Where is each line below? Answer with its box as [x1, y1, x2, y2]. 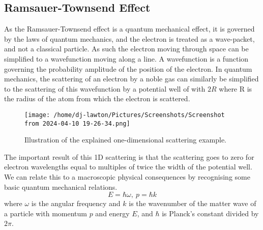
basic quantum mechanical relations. [4, 181, 118, 192]
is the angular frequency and [31, 198, 121, 209]
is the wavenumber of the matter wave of [129, 198, 256, 209]
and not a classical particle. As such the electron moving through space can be [4, 43, 249, 54]
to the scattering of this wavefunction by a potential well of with [4, 83, 206, 94]
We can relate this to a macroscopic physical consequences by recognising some [4, 171, 250, 182]
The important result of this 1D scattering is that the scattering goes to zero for [4, 151, 254, 162]
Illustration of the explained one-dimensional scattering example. [24, 134, 226, 145]
